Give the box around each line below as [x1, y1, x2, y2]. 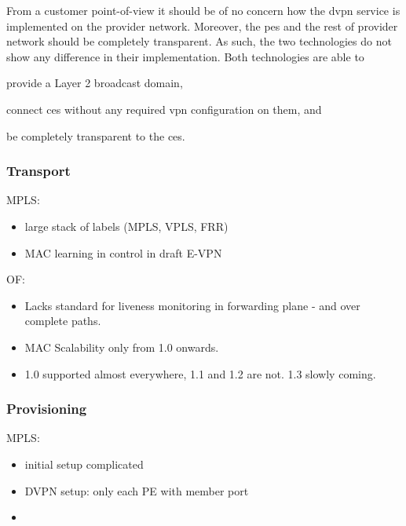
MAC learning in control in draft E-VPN [24, 244, 222, 261]
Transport [6, 161, 71, 181]
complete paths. [24, 312, 101, 329]
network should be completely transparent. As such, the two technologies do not [6, 33, 392, 49]
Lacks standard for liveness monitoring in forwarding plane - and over [24, 297, 360, 313]
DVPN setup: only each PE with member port [24, 482, 249, 499]
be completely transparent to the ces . [6, 127, 185, 144]
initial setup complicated [24, 455, 144, 472]
